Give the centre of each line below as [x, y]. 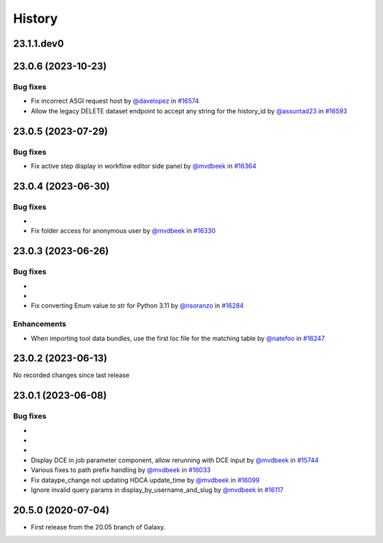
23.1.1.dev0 [38, 44]
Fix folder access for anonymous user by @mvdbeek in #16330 [123, 231]
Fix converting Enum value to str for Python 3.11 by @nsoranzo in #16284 [137, 306]
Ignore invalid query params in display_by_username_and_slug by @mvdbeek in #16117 [157, 490]
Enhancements [40, 324]
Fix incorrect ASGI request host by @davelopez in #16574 [115, 101]
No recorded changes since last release [71, 375]
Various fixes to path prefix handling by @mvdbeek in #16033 [121, 470]
